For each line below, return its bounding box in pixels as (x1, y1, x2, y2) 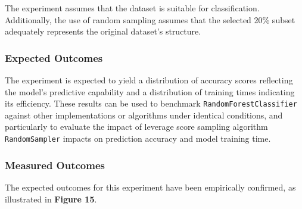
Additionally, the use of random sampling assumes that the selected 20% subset (5, 13, 295, 26)
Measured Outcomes (5, 157, 105, 172)
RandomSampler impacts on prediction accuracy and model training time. (5, 132, 271, 145)
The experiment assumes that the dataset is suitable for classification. (5, 2, 260, 14)
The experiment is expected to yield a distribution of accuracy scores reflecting (5, 74, 293, 86)
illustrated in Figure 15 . (5, 192, 97, 205)
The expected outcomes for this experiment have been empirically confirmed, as (5, 180, 296, 193)
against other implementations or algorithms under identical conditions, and (5, 108, 283, 121)
